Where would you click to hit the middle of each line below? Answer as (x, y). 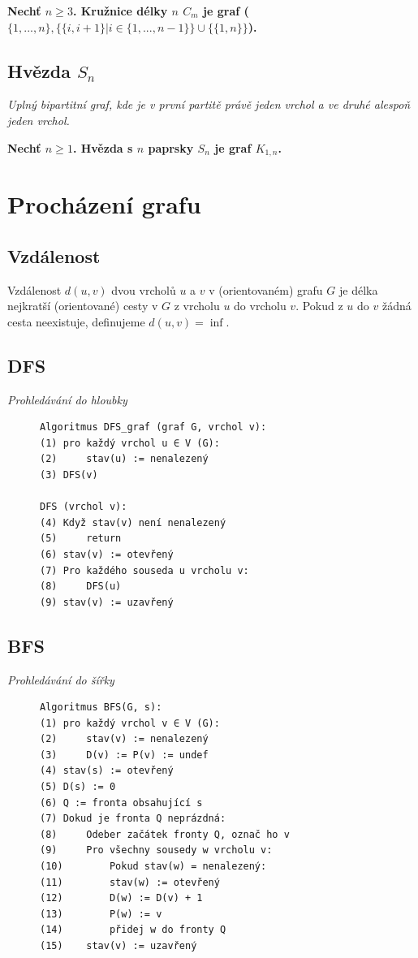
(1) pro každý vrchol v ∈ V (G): (130, 723)
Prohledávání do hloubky (67, 399)
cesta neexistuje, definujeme (76, 321)
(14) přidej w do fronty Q (133, 930)
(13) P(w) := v (101, 914)
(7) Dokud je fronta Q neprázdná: (133, 819)
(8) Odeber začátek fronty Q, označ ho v (165, 834)
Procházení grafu (104, 204)
